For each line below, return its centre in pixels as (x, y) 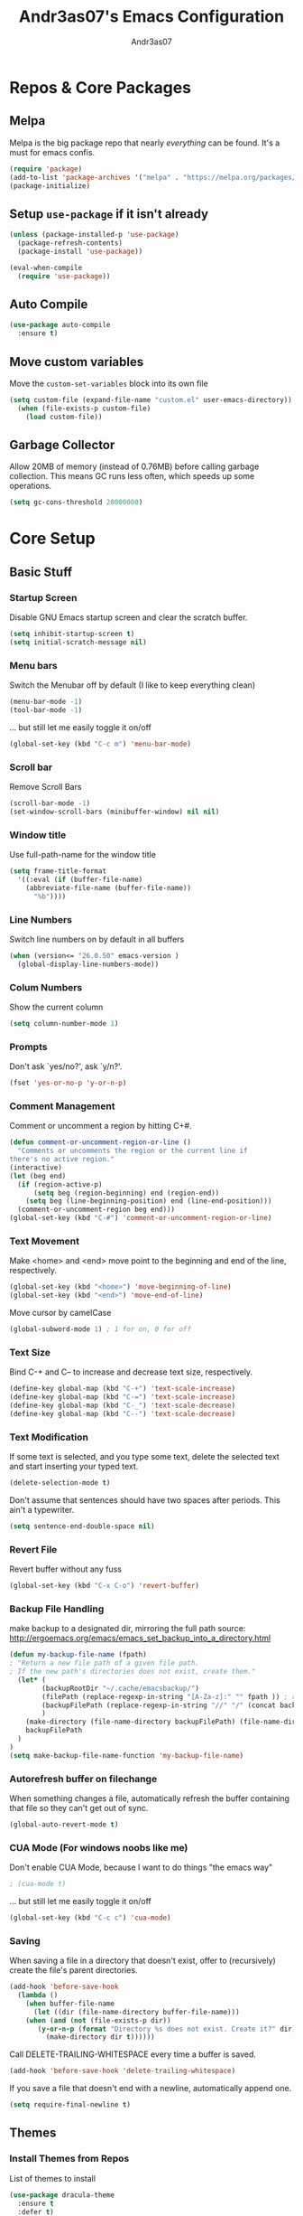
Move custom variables (77, 362)
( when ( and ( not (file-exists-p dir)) (98, 2020)
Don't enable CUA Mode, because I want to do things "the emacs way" (141, 1867)
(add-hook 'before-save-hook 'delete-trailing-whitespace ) (123, 2071)
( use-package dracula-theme (62, 2195)
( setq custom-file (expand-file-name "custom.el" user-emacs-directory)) (151, 399)
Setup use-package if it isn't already (109, 214)
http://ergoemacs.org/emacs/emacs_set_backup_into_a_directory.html (140, 1639)
